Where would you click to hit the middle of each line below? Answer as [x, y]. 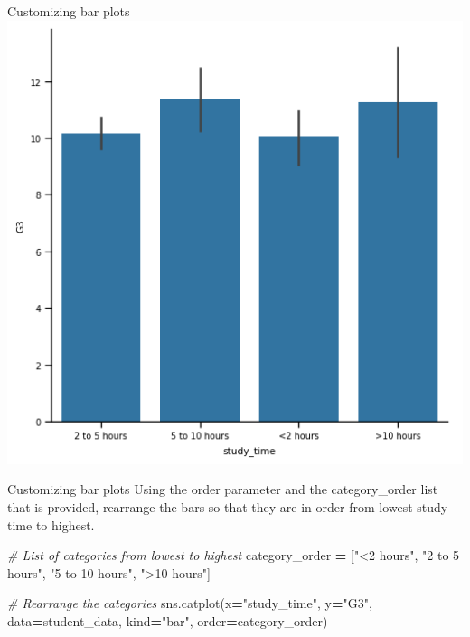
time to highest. [51, 524]
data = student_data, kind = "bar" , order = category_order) [168, 620]
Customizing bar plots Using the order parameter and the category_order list [223, 489]
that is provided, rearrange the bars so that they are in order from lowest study [228, 506]
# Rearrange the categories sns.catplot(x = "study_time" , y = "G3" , [190, 603]
